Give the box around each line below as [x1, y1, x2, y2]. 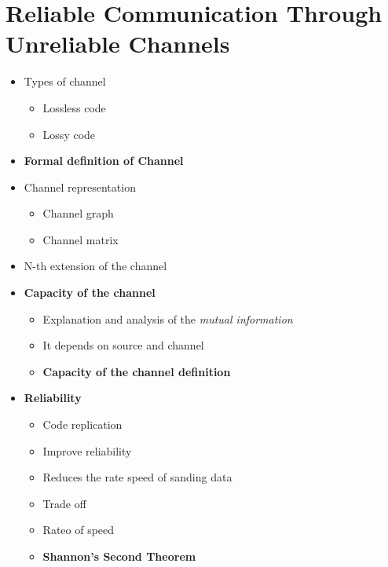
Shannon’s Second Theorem [42, 548, 196, 564]
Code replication [42, 416, 123, 433]
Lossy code [42, 126, 96, 142]
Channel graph [42, 205, 114, 221]
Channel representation [24, 178, 136, 195]
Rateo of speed [42, 521, 115, 538]
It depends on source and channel [42, 337, 204, 353]
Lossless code [42, 99, 106, 115]
